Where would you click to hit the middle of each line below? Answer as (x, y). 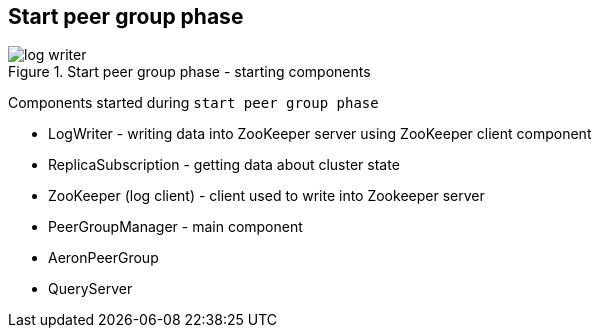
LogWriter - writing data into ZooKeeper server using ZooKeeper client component (320, 134)
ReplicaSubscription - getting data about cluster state (224, 165)
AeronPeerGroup (103, 258)
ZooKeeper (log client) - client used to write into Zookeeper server (266, 196)
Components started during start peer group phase (193, 103)
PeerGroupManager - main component (175, 227)
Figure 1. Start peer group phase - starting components (189, 72)
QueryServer (90, 289)
